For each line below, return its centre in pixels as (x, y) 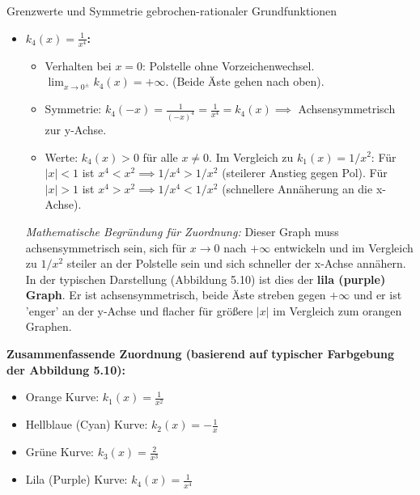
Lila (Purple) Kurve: (76, 479)
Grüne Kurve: (59, 452)
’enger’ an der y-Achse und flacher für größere (139, 310)
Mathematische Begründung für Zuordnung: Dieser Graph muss (182, 231)
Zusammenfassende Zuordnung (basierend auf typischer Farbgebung (200, 354)
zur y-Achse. (76, 129)
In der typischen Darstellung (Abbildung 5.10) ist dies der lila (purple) (206, 279)
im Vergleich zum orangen (337, 310)
